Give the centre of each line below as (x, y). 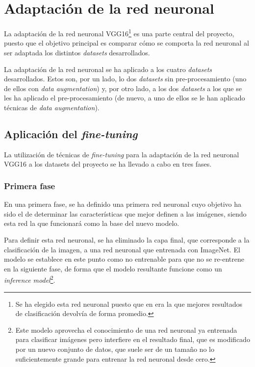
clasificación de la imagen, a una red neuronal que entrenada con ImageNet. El (122, 249)
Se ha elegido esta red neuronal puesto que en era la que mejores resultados (129, 304)
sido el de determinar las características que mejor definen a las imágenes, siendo (125, 213)
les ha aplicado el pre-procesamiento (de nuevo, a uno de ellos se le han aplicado (125, 98)
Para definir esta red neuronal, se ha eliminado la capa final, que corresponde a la (127, 239)
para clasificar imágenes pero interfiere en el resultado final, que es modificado (133, 339)
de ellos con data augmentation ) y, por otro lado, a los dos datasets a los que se (123, 88)
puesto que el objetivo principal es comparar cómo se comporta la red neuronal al (127, 43)
